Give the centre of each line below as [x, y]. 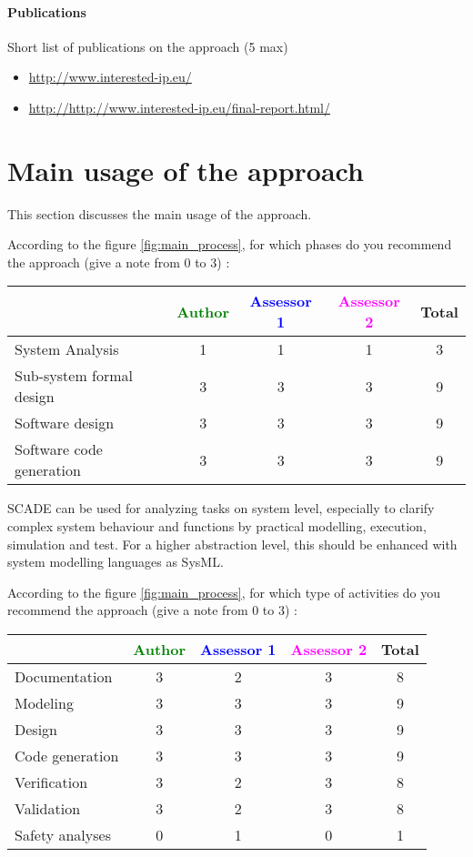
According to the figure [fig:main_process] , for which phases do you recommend [230, 244]
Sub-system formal [74, 376]
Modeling [44, 703]
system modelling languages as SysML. [116, 562]
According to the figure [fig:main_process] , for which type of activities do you [224, 592]
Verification [51, 782]
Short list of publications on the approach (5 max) [148, 46]
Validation [48, 809]
